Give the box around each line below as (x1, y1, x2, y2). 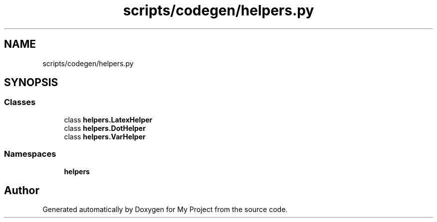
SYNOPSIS (4, 76, 58, 89)
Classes (4, 97, 36, 108)
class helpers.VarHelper (64, 132, 146, 141)
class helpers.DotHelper (64, 123, 146, 132)
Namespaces (4, 149, 56, 159)
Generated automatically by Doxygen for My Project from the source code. (42, 205, 288, 214)
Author (4, 184, 39, 197)
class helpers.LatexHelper (64, 115, 153, 124)
